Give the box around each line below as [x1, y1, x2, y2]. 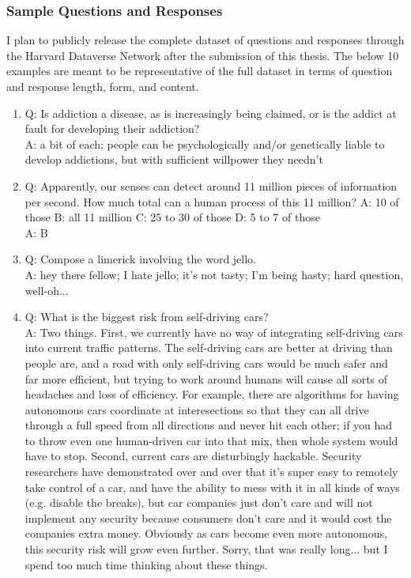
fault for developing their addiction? [25, 120, 200, 137]
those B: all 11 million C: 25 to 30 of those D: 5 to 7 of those [25, 209, 320, 225]
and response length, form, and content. [6, 78, 199, 94]
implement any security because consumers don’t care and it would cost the [25, 509, 392, 526]
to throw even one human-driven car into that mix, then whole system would [25, 432, 398, 448]
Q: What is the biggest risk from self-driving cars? [25, 308, 269, 325]
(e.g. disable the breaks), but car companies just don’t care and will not [25, 494, 373, 511]
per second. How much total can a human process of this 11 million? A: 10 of [25, 193, 399, 210]
